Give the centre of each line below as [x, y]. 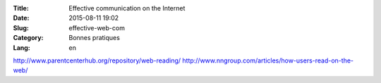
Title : [21, 8]
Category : [28, 38]
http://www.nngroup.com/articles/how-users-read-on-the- [268, 60]
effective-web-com [97, 27]
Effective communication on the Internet [127, 8]
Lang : [22, 47]
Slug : [21, 27]
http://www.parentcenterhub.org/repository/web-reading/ [97, 60]
